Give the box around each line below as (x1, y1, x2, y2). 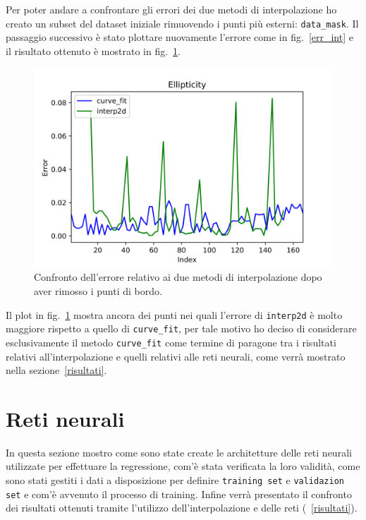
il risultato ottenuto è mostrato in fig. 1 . (6, 43, 181, 58)
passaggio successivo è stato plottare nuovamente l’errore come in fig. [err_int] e (6, 30, 353, 44)
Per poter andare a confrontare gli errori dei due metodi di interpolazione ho (6, 2, 337, 16)
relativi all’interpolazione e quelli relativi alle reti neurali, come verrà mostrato (6, 349, 346, 363)
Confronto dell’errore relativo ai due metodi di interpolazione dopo (34, 270, 322, 284)
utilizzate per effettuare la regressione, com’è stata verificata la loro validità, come (6, 459, 360, 473)
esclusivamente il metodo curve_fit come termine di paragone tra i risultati (6, 334, 336, 349)
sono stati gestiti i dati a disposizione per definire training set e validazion (6, 473, 344, 488)
